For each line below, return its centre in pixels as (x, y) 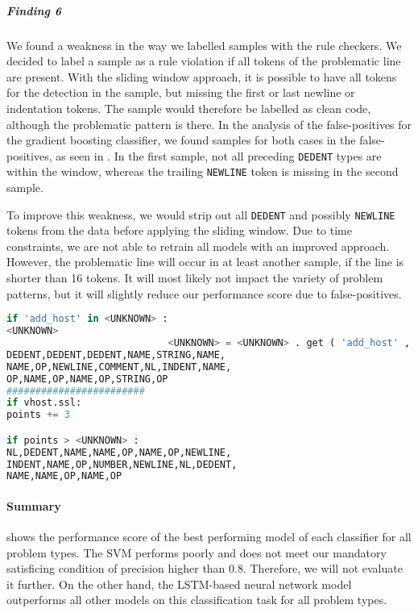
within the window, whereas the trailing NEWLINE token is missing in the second (203, 171)
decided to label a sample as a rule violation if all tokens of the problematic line (204, 61)
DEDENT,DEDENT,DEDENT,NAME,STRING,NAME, (116, 354)
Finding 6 (34, 10)
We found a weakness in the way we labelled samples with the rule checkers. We (204, 45)
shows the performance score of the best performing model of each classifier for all (209, 537)
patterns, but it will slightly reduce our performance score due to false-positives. (204, 293)
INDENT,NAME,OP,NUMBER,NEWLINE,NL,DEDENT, (122, 464)
